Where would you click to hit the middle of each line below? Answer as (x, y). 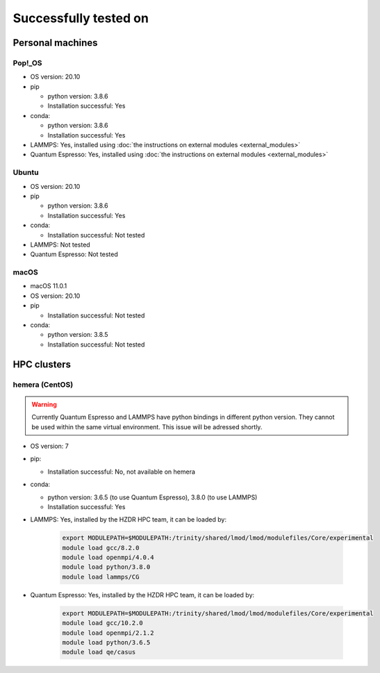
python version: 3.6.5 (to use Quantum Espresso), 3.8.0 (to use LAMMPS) (152, 497)
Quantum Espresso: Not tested (74, 254)
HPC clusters (42, 364)
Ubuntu (26, 172)
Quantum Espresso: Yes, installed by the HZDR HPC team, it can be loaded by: (142, 595)
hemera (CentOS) (43, 384)
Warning (44, 404)
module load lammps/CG (101, 577)
